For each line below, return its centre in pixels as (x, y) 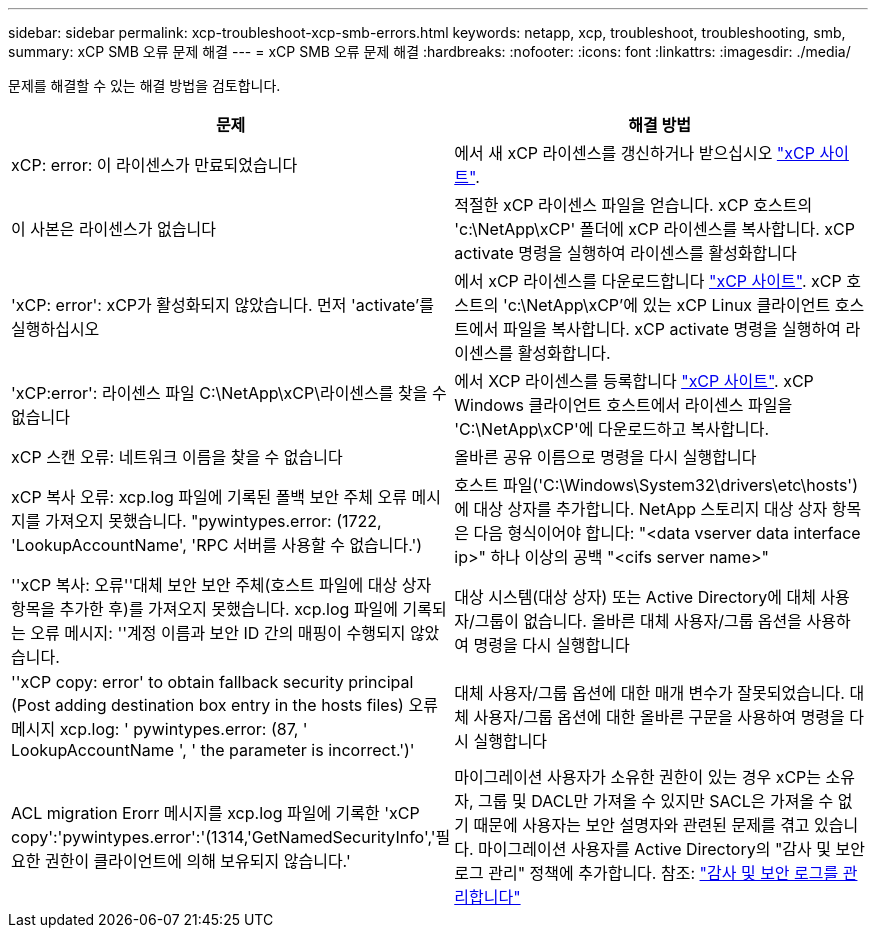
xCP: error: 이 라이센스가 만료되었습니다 (154, 165)
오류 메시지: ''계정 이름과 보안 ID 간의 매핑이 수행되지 (218, 633)
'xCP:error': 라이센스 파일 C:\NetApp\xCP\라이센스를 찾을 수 (229, 393)
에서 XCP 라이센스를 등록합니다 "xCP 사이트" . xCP (634, 381)
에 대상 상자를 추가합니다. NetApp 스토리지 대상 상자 (641, 509)
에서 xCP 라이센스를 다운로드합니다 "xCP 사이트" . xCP (648, 281)
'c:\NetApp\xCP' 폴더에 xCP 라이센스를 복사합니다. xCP (654, 229)
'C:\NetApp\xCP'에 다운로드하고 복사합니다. (611, 429)
